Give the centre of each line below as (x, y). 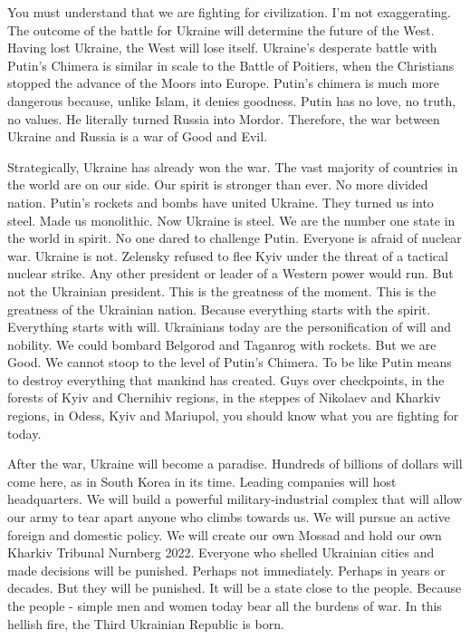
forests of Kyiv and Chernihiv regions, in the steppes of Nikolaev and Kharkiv (224, 397)
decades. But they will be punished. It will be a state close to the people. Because (235, 588)
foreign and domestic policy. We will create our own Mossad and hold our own (225, 534)
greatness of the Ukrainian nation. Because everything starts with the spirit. (219, 309)
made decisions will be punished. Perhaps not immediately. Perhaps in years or (226, 570)
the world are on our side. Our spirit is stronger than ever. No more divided (218, 184)
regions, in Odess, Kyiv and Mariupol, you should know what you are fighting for (233, 416)
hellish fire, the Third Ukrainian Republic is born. (146, 623)
